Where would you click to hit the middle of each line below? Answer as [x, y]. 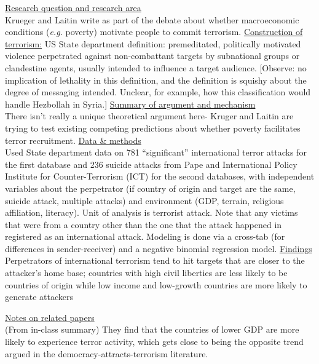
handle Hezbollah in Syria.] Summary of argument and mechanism [130, 104]
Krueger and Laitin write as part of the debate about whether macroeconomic [152, 19]
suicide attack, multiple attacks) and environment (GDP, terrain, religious [144, 200]
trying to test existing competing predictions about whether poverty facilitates [153, 128]
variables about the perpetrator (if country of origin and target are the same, [150, 188]
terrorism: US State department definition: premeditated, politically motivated [153, 43]
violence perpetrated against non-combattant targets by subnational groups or [152, 56]
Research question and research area [73, 7]
